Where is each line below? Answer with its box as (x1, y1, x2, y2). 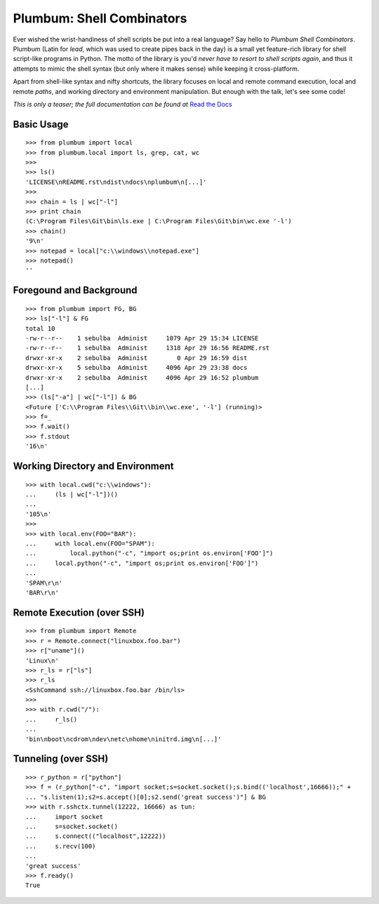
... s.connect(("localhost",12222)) (25, 832, 166, 840)
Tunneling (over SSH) (13, 753, 109, 765)
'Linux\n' (25, 656, 59, 665)
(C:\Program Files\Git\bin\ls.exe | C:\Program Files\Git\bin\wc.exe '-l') (25, 218, 292, 225)
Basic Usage (13, 118, 69, 130)
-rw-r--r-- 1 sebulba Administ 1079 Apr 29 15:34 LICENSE (25, 334, 259, 342)
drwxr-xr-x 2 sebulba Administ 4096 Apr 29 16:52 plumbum (25, 373, 259, 382)
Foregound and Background (13, 284, 138, 296)
